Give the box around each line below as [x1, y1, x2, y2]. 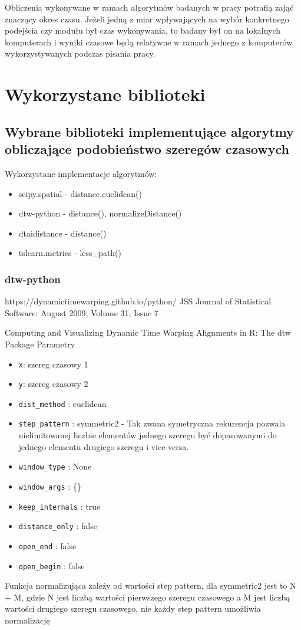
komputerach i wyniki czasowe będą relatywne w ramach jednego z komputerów [5, 35, 293, 48]
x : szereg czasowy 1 [18, 357, 88, 370]
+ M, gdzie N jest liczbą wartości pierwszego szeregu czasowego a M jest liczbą [5, 590, 290, 603]
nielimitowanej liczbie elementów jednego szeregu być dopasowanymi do [18, 429, 277, 441]
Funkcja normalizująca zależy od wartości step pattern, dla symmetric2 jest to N [5, 579, 296, 592]
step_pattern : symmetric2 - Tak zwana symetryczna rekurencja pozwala [18, 417, 286, 429]
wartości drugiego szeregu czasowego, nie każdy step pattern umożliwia [5, 602, 261, 615]
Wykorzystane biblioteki [5, 82, 206, 106]
